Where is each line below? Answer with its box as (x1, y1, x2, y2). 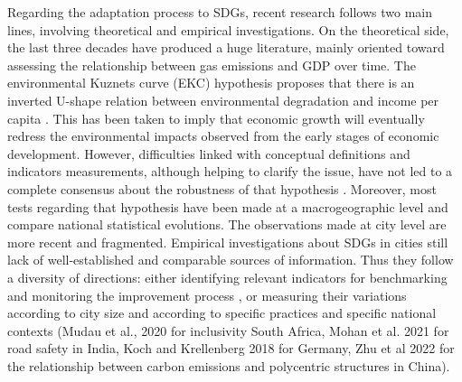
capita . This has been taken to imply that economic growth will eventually (7, 108, 425, 127)
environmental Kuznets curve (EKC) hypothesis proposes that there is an (7, 73, 415, 92)
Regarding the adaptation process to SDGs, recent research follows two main (7, 3, 433, 21)
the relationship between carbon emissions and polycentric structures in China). (7, 356, 450, 375)
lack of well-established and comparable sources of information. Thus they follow (7, 250, 454, 269)
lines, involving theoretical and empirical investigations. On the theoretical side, (7, 20, 449, 39)
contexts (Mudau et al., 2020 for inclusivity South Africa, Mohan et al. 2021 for (7, 321, 449, 340)
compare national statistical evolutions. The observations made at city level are (7, 215, 447, 234)
